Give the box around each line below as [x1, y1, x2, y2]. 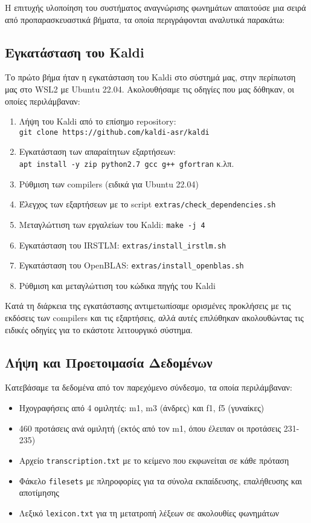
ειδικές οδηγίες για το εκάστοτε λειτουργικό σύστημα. [5, 323, 193, 336]
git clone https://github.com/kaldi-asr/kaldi [19, 128, 210, 137]
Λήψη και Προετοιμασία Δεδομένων [5, 352, 213, 371]
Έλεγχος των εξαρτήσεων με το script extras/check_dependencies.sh [19, 198, 276, 210]
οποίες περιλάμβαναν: [5, 94, 80, 107]
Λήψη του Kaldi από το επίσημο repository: [19, 115, 176, 128]
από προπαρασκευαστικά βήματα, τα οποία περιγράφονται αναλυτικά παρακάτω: [5, 13, 285, 25]
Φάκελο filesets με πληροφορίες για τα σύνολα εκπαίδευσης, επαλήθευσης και [19, 474, 303, 487]
